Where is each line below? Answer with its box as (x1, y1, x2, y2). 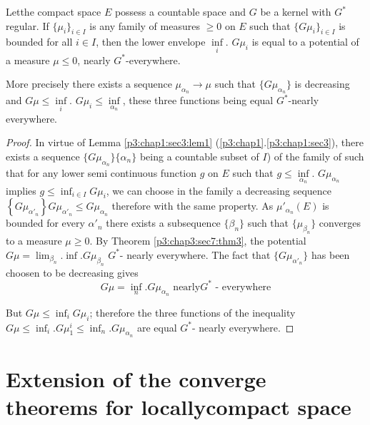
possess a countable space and (114, 4, 246, 19)
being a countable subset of (139, 148, 259, 163)
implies (6, 183, 36, 198)
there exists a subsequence (106, 215, 221, 230)
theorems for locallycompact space (6, 392, 351, 421)
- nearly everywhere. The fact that (119, 247, 271, 262)
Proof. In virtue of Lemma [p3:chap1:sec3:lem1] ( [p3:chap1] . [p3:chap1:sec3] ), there (6, 135, 364, 150)
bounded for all (6, 34, 73, 49)
